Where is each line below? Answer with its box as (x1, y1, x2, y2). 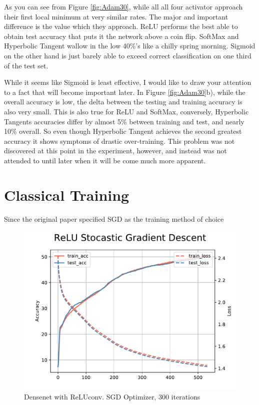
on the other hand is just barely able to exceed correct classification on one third (4, 50, 251, 60)
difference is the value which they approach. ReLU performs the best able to (4, 21, 238, 31)
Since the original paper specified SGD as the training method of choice (4, 213, 224, 224)
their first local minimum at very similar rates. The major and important (4, 11, 228, 21)
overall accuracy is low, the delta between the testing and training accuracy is (4, 96, 242, 107)
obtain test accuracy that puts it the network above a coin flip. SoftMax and (4, 30, 239, 41)
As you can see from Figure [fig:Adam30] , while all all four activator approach (4, 1, 243, 11)
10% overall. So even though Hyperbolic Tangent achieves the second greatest (4, 126, 242, 136)
